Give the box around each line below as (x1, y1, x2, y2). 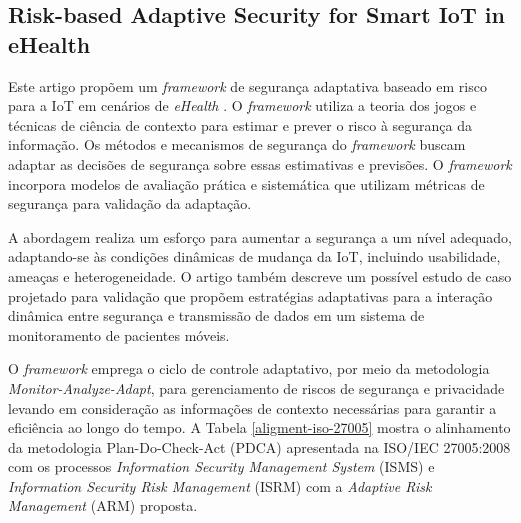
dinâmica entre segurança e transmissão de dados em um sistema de (8, 305, 425, 326)
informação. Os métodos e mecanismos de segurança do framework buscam (8, 134, 466, 155)
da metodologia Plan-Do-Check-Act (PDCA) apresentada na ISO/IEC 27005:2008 (8, 436, 511, 457)
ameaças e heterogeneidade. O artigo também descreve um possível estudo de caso (8, 265, 512, 286)
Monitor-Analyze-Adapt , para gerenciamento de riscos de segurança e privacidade (8, 377, 505, 398)
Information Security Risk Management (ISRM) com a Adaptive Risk (8, 475, 432, 496)
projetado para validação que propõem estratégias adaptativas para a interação (8, 285, 493, 306)
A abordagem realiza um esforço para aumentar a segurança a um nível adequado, (8, 226, 512, 247)
